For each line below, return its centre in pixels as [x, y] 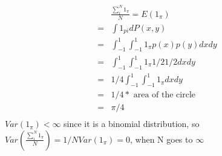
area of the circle [165, 95]
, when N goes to [161, 139]
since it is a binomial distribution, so [132, 124]
